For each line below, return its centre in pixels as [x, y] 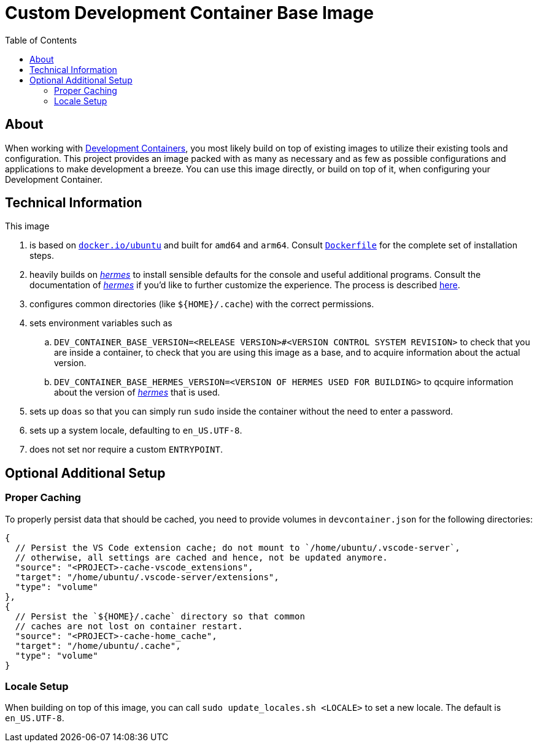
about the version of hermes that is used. [137, 393]
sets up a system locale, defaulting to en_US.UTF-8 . [136, 431]
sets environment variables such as [101, 323]
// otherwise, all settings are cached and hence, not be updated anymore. [201, 557]
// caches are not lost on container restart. [129, 626]
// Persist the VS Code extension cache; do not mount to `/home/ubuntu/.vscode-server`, [238, 547]
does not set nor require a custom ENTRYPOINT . [126, 450]
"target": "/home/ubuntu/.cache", [98, 645]
